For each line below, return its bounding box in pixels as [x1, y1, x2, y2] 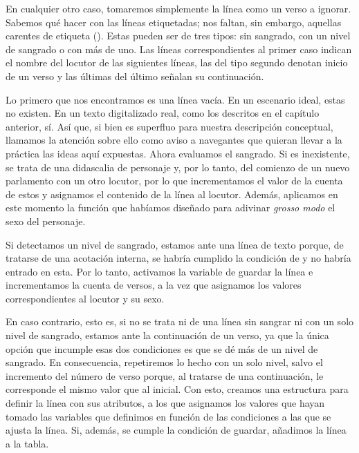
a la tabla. [6, 436, 49, 450]
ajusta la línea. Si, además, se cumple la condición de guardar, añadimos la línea [6, 423, 347, 437]
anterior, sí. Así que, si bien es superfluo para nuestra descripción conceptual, [6, 119, 333, 133]
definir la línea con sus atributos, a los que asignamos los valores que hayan [6, 396, 325, 410]
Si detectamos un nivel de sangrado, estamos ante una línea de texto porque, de [6, 237, 344, 251]
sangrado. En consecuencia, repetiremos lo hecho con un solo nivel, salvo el [6, 355, 323, 369]
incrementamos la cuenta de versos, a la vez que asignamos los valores [6, 278, 302, 292]
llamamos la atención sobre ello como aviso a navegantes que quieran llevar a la [6, 133, 342, 147]
